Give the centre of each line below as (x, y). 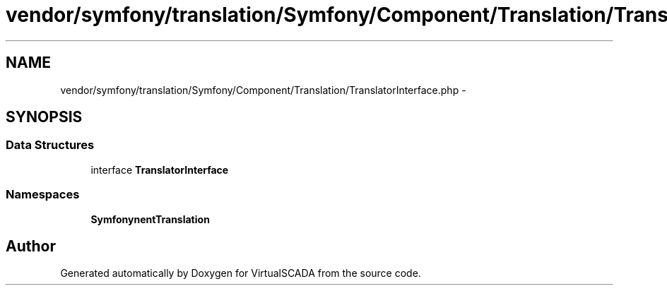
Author (31, 246)
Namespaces (43, 195)
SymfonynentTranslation (150, 219)
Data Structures (50, 145)
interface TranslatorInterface (160, 170)
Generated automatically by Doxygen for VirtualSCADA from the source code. (241, 273)
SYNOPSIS (44, 117)
